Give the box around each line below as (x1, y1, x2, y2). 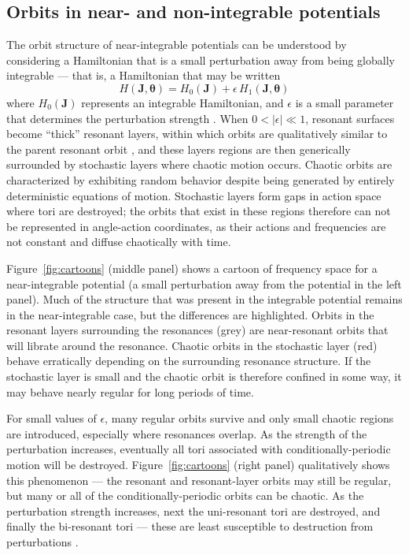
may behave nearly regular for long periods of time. (6, 383, 254, 400)
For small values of (6, 410, 97, 426)
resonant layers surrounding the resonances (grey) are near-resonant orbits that (6, 322, 389, 338)
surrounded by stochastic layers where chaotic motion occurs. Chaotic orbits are (6, 156, 392, 173)
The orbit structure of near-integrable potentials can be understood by (6, 36, 347, 53)
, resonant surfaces (305, 110, 395, 126)
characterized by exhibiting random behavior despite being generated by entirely (6, 171, 395, 188)
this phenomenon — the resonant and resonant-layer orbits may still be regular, (6, 471, 392, 488)
